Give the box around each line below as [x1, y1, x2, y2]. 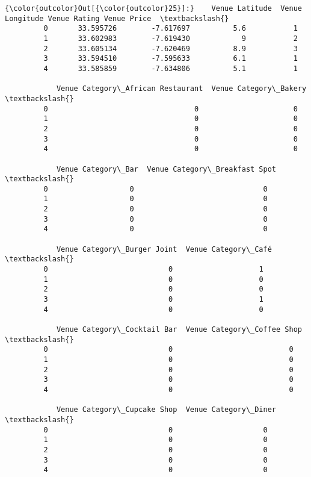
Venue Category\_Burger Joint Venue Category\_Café [56, 245, 272, 254]
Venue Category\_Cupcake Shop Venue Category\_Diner [56, 405, 277, 414]
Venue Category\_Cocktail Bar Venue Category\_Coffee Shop [56, 325, 302, 334]
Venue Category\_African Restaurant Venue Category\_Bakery [56, 84, 307, 93]
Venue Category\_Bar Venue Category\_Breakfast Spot [56, 164, 277, 173]
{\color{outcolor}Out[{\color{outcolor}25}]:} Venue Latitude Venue [5, 4, 302, 13]
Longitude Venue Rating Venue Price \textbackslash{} [5, 14, 229, 23]
